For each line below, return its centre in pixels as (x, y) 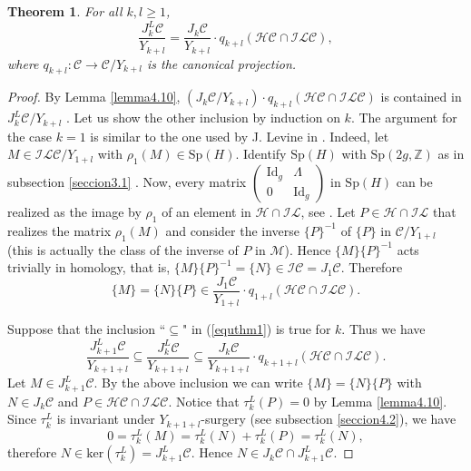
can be (414, 182)
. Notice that (204, 401)
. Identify (261, 154)
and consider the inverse (233, 230)
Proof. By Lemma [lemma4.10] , (94, 97)
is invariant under (106, 419)
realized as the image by (74, 212)
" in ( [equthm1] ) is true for (257, 329)
